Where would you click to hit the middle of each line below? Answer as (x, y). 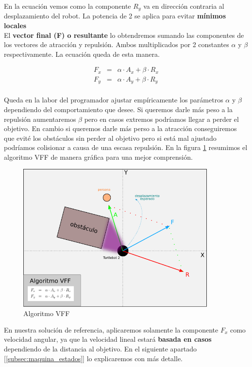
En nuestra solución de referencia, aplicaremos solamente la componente (111, 329)
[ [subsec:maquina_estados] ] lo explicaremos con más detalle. (93, 358)
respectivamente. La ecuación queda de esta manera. (82, 54)
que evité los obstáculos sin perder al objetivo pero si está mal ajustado (110, 138)
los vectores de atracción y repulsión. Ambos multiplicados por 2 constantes (117, 44)
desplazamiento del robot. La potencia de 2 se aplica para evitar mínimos (115, 16)
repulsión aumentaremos (40, 119)
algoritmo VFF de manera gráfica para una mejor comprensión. (98, 157)
